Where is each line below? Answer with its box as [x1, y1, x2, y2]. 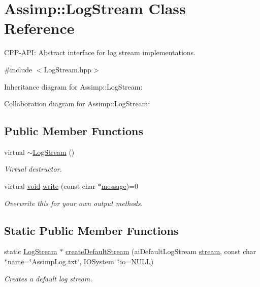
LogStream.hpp [44, 64, 92, 74]
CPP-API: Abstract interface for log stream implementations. [4, 47, 196, 58]
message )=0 [101, 181, 139, 191]
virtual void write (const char [4, 181, 95, 191]
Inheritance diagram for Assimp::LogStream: [4, 81, 143, 92]
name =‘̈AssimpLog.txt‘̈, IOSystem [8, 256, 114, 267]
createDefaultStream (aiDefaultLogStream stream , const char [65, 246, 256, 257]
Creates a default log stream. [4, 273, 92, 283]
